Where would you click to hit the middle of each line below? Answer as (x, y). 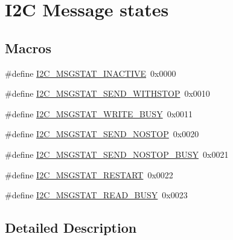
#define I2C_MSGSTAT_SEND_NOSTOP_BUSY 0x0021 (117, 154)
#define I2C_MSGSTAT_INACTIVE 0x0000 (91, 73)
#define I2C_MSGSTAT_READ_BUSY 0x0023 (96, 195)
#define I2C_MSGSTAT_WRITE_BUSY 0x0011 (99, 113)
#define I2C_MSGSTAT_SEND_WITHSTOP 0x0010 (107, 93)
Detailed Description (71, 228)
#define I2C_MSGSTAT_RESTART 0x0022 (89, 174)
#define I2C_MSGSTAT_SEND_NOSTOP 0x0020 (102, 134)
